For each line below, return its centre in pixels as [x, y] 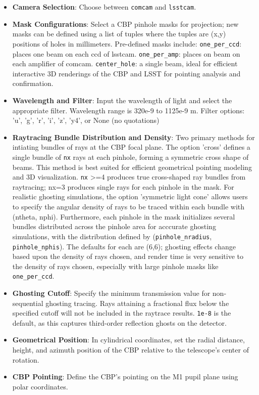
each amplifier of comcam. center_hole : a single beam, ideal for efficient [125, 63]
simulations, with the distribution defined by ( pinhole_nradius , [112, 236]
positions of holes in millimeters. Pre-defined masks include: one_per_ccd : [127, 43]
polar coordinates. [40, 386]
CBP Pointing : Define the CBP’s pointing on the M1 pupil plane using [125, 377]
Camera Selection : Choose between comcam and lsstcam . [104, 7]
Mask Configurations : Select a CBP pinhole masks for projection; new [125, 24]
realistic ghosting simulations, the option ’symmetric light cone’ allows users [130, 196]
